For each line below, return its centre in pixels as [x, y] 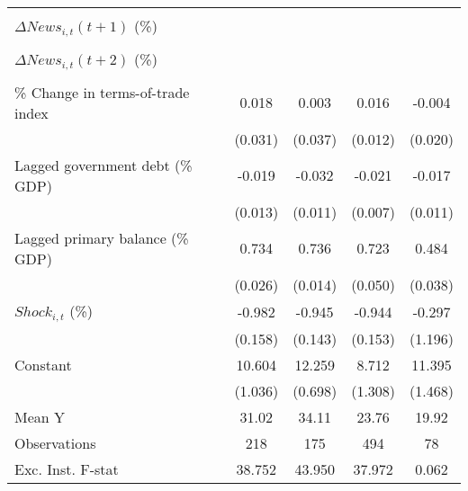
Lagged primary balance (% [102, 237]
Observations [55, 442]
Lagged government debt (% [103, 165]
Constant [43, 364]
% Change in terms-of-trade [102, 92]
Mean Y [40, 416]
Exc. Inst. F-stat [67, 469]
